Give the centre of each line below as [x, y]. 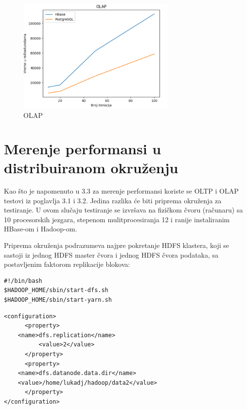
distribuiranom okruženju [91, 168]
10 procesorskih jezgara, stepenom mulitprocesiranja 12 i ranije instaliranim [117, 219]
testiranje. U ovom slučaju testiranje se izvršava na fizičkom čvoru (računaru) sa [123, 210]
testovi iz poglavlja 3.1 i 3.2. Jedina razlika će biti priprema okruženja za [113, 200]
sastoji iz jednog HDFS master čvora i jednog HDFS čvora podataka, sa [111, 254]
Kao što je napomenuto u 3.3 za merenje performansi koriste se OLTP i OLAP [121, 191]
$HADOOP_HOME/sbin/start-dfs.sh [56, 290]
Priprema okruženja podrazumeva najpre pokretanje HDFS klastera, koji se [117, 245]
